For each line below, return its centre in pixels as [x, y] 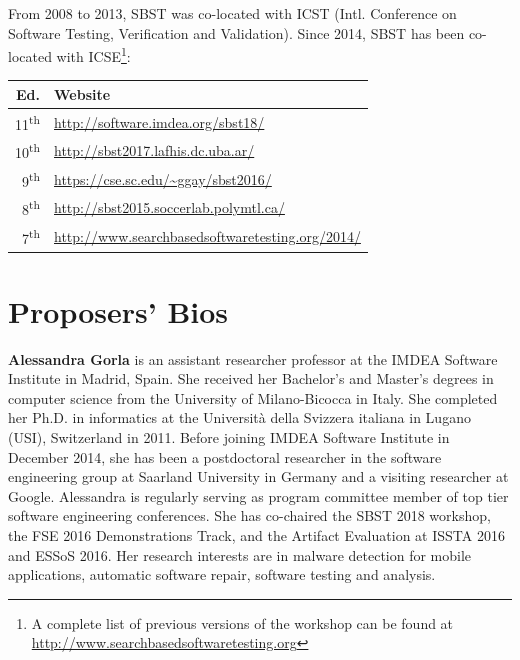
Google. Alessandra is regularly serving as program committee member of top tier [258, 495]
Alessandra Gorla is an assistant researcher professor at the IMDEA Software [253, 358]
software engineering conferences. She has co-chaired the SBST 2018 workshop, [249, 515]
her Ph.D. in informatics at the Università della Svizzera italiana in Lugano [239, 417]
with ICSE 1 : [93, 54]
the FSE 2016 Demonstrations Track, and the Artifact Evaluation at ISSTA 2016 [256, 535]
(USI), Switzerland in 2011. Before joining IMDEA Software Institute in [229, 437]
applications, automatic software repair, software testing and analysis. [222, 574]
